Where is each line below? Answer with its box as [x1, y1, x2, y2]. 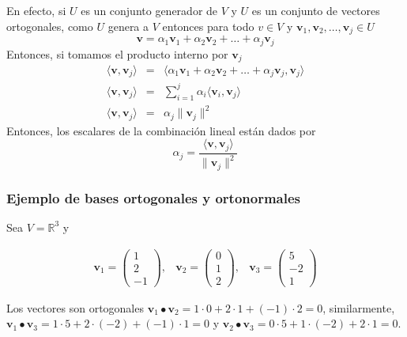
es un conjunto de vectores [251, 2, 380, 18]
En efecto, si [6, 2, 66, 18]
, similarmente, [322, 299, 395, 316]
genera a [107, 17, 149, 34]
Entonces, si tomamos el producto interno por [6, 45, 228, 62]
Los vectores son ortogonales [6, 299, 144, 316]
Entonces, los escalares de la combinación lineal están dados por [6, 122, 316, 138]
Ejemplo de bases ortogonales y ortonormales [6, 187, 301, 207]
